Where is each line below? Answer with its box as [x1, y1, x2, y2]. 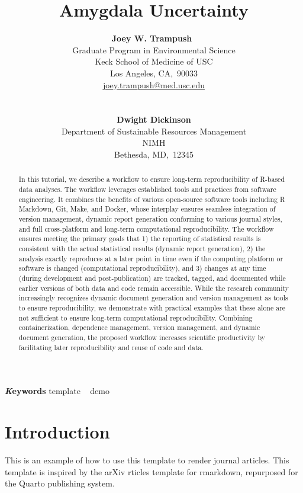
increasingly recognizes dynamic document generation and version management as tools [18, 293, 288, 303]
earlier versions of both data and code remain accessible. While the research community [18, 283, 289, 293]
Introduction [5, 420, 110, 444]
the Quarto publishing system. [5, 477, 115, 489]
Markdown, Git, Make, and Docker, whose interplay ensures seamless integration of [18, 204, 276, 214]
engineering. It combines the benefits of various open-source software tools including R [18, 194, 285, 204]
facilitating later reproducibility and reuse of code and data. [18, 342, 204, 352]
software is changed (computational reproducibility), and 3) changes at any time [18, 263, 266, 273]
